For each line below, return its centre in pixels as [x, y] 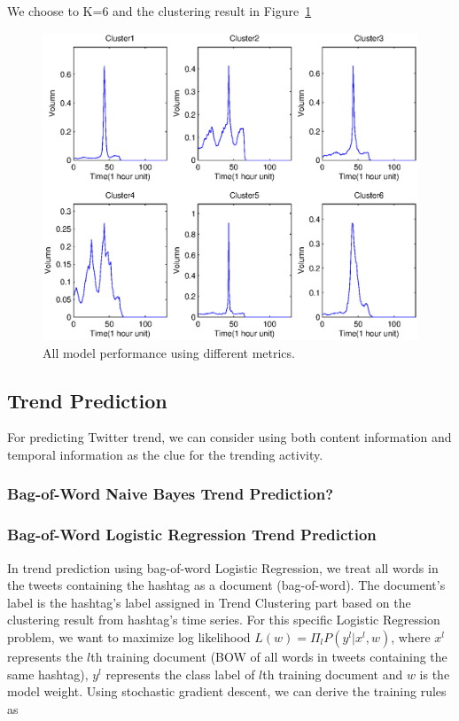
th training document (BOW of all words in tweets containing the [269, 656]
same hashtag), [48, 674]
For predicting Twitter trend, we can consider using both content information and [229, 437]
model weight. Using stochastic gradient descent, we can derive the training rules [227, 691]
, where [411, 637]
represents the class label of [180, 674]
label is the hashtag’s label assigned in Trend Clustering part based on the [209, 602]
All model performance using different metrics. [169, 352]
